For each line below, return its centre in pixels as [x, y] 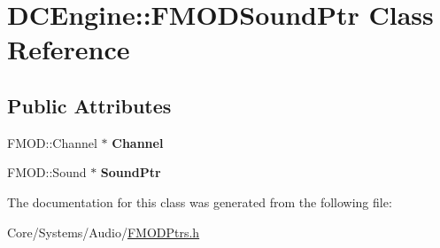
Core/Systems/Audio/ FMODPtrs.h [104, 232]
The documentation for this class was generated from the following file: [200, 201]
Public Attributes [89, 105]
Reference [69, 49]
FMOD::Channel [52, 142]
